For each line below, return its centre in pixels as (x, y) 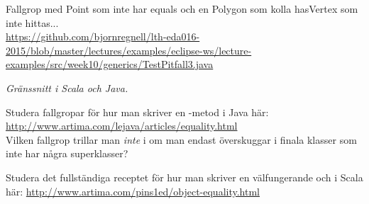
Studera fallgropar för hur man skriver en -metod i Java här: (137, 112)
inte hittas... (32, 22)
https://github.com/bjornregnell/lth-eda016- (103, 36)
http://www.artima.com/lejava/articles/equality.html (122, 126)
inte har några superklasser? (67, 153)
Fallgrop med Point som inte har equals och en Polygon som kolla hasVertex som (182, 8)
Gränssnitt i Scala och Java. (67, 87)
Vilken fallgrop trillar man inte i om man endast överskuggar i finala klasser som (181, 139)
